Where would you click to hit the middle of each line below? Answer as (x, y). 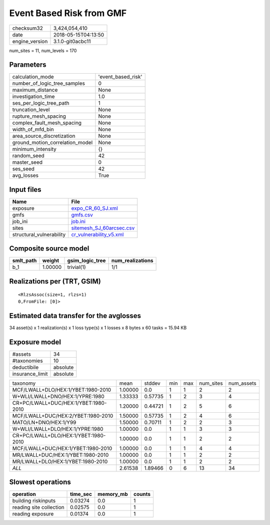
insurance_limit (30, 374)
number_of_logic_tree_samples (48, 84)
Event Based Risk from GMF (68, 13)
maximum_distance (35, 90)
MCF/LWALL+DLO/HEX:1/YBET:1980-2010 (62, 390)
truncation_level (31, 110)
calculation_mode (33, 77)
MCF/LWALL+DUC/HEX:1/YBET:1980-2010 (62, 448)
